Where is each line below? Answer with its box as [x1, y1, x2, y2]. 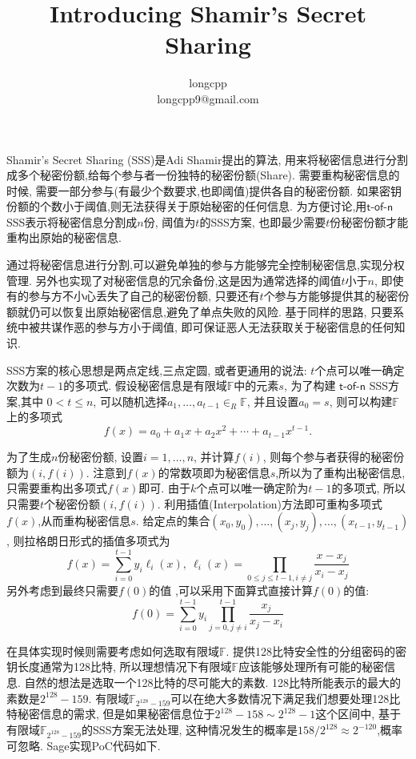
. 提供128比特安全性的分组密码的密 [226, 642, 407, 659]
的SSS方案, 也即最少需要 [199, 213, 326, 230]
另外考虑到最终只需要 [6, 582, 118, 599]
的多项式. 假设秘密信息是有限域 [63, 377, 227, 394]
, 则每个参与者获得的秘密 [262, 448, 394, 465]
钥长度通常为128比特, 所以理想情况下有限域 [6, 658, 232, 675]
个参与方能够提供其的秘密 [263, 287, 398, 304]
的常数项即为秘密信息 [158, 464, 270, 480]
